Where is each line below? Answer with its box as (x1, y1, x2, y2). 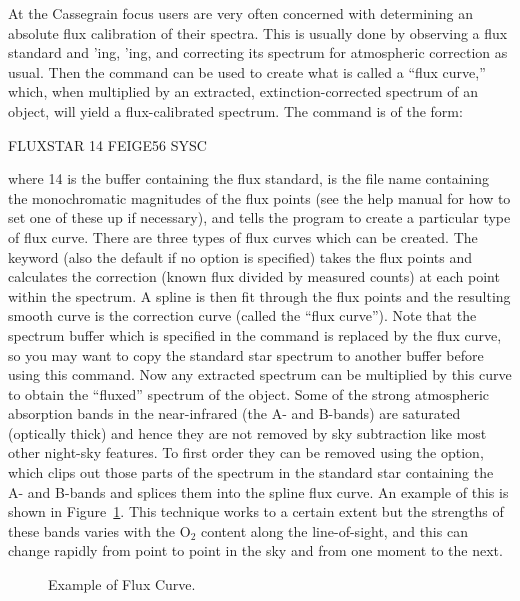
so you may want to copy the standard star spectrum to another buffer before (8, 344, 484, 365)
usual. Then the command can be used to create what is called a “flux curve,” (8, 61, 486, 82)
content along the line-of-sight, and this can (201, 520, 468, 541)
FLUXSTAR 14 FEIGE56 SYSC (8, 134, 207, 155)
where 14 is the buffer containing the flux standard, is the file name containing (8, 168, 490, 189)
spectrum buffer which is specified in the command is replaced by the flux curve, (8, 324, 502, 345)
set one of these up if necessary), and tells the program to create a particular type (8, 207, 511, 228)
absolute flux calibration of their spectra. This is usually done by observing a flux (8, 22, 508, 43)
